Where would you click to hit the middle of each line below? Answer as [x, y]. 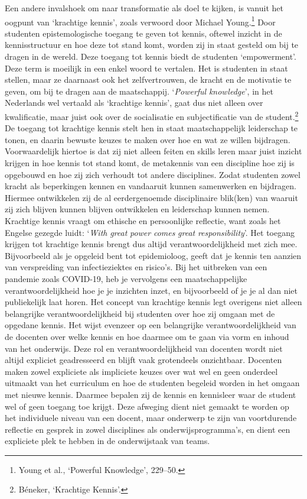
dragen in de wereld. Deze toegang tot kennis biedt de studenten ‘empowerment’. [151, 56]
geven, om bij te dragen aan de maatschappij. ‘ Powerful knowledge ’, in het [139, 91]
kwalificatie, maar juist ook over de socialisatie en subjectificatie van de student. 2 [152, 116]
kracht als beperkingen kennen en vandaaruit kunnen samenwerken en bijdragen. [151, 186]
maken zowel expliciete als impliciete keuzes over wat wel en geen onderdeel [141, 371]
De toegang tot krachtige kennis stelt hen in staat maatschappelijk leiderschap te [151, 128]
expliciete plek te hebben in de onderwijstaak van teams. [107, 441]
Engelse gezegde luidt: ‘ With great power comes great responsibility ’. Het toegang [150, 232]
